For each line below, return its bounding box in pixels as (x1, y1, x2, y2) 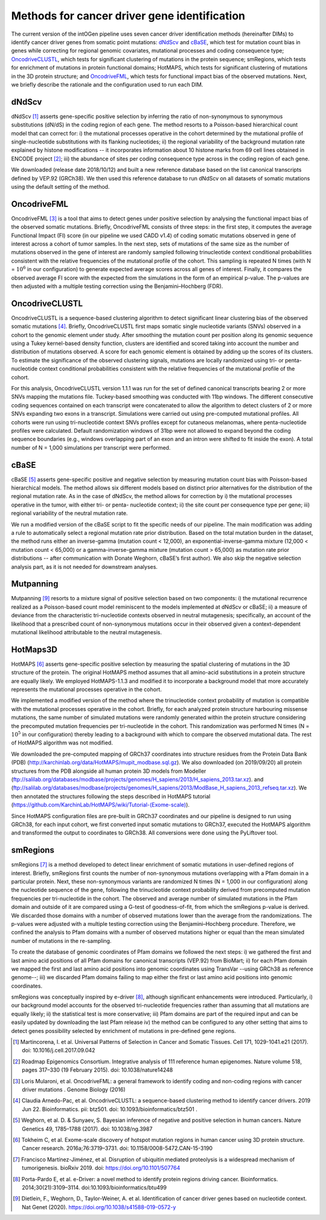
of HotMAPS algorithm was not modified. (11, 739, 113, 747)
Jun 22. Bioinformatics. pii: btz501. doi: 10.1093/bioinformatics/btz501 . (22, 1105, 197, 1113)
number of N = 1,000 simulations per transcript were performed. (11, 444, 171, 451)
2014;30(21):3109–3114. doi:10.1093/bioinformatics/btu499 (22, 1184, 167, 1191)
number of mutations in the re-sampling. (11, 937, 112, 944)
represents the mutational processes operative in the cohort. (11, 686, 162, 693)
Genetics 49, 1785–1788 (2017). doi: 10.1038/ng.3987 (22, 1125, 153, 1132)
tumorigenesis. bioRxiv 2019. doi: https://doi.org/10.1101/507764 (22, 1164, 181, 1172)
